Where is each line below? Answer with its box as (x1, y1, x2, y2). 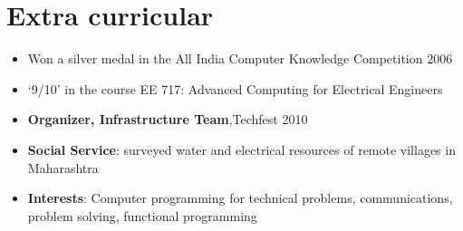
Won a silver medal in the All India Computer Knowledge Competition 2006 (27, 49, 453, 68)
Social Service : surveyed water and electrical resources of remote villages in (27, 140, 456, 159)
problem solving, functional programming (27, 206, 257, 225)
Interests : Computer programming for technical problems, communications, (27, 188, 453, 207)
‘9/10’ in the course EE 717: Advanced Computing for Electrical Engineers (27, 79, 443, 98)
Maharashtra (27, 158, 99, 177)
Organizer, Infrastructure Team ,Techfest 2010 (27, 110, 308, 129)
